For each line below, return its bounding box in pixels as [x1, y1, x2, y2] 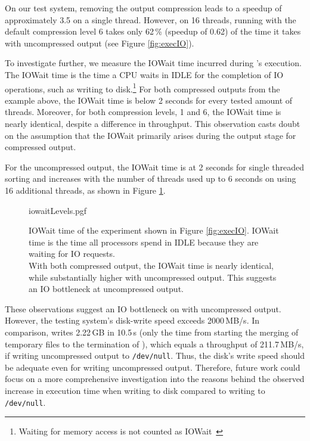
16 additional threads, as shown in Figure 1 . [5, 184, 166, 196]
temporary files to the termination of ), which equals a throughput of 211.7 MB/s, [5, 337, 304, 350]
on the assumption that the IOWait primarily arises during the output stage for [5, 129, 296, 141]
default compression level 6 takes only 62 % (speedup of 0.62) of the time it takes [5, 25, 301, 38]
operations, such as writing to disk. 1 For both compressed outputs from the [5, 80, 280, 95]
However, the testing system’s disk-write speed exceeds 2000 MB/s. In [5, 314, 260, 327]
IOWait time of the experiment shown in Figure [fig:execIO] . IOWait [29, 224, 279, 237]
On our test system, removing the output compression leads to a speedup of [5, 2, 282, 14]
